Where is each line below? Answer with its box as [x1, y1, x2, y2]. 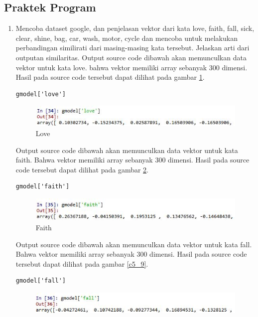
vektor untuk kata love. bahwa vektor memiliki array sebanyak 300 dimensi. [15, 62, 248, 72]
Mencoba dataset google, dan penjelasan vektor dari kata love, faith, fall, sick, [15, 23, 255, 33]
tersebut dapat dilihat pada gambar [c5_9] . [15, 258, 148, 269]
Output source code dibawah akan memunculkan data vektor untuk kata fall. [15, 239, 252, 249]
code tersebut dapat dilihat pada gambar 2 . [15, 164, 148, 174]
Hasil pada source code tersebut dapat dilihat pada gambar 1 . [15, 72, 205, 82]
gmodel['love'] [15, 90, 66, 98]
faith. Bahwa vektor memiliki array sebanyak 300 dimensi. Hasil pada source [15, 155, 250, 165]
